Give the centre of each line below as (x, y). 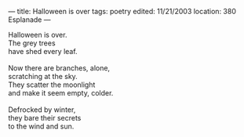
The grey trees (32, 43)
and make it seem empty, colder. (61, 93)
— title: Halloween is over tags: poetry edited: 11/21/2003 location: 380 (122, 11)
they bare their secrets (45, 118)
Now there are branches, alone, (59, 68)
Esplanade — (29, 20)
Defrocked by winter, (42, 110)
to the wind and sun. (41, 126)
